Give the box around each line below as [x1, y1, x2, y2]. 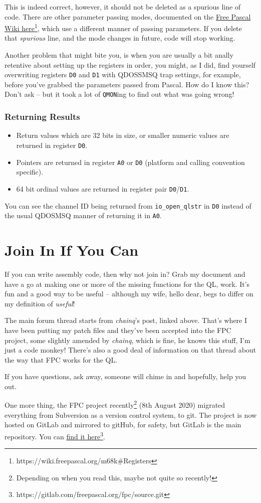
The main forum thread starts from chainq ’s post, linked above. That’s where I [5, 315, 247, 325]
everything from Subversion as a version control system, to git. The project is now [5, 409, 257, 420]
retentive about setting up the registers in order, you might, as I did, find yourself [5, 59, 256, 70]
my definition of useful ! [5, 298, 75, 308]
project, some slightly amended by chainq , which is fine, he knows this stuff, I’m [5, 334, 250, 345]
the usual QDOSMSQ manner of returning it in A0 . [5, 210, 162, 221]
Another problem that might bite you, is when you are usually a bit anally [5, 50, 233, 60]
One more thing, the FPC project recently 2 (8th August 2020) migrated [5, 398, 225, 410]
